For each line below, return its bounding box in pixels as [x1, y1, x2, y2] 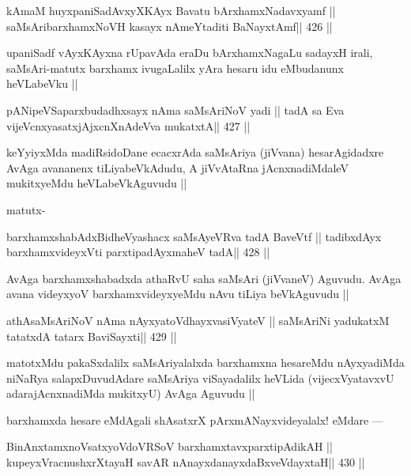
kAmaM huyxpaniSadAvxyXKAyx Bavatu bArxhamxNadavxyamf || [6, 2, 336, 18]
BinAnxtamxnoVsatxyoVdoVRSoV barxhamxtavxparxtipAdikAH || [6, 438, 333, 455]
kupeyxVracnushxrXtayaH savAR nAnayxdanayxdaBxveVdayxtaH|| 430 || [6, 454, 365, 470]
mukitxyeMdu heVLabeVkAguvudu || [6, 175, 187, 191]
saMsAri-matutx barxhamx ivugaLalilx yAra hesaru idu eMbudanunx [6, 59, 344, 76]
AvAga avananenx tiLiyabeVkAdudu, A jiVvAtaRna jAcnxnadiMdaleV [6, 159, 349, 176]
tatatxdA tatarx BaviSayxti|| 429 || [6, 327, 177, 344]
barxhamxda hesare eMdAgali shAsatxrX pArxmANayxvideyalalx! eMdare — [6, 411, 383, 428]
